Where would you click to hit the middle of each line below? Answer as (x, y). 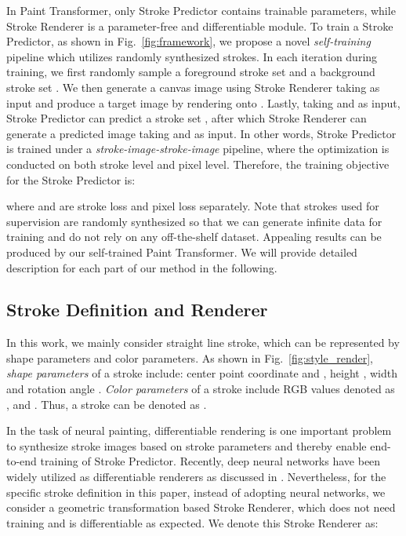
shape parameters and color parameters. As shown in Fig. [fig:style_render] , (190, 357)
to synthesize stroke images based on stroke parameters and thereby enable (187, 445)
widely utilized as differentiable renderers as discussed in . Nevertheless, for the (196, 477)
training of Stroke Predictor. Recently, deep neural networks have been (210, 461)
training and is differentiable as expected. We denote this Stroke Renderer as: (192, 522)
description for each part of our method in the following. (142, 267)
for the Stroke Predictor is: (71, 179)
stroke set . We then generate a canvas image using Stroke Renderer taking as (193, 87)
